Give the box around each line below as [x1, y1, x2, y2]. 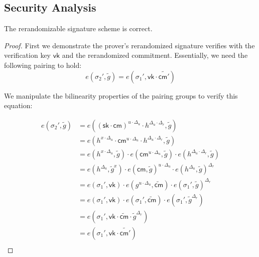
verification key [4, 50, 51, 60]
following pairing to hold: [4, 59, 82, 70]
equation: [4, 100, 33, 111]
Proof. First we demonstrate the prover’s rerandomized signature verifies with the [4, 40, 255, 50]
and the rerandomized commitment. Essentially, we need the [62, 50, 248, 60]
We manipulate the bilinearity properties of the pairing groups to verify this [4, 90, 238, 101]
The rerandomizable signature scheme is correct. [4, 23, 153, 34]
